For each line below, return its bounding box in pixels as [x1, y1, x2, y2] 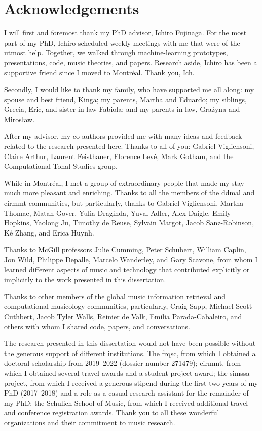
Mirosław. [4, 113, 35, 124]
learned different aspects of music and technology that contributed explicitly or [4, 264, 250, 275]
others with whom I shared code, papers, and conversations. [4, 321, 190, 331]
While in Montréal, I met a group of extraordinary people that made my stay [4, 177, 244, 188]
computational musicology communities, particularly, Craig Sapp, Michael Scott [4, 301, 252, 311]
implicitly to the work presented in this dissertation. [4, 274, 166, 285]
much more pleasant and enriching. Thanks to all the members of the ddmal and [4, 187, 255, 198]
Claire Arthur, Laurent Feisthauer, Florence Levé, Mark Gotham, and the [4, 150, 234, 161]
